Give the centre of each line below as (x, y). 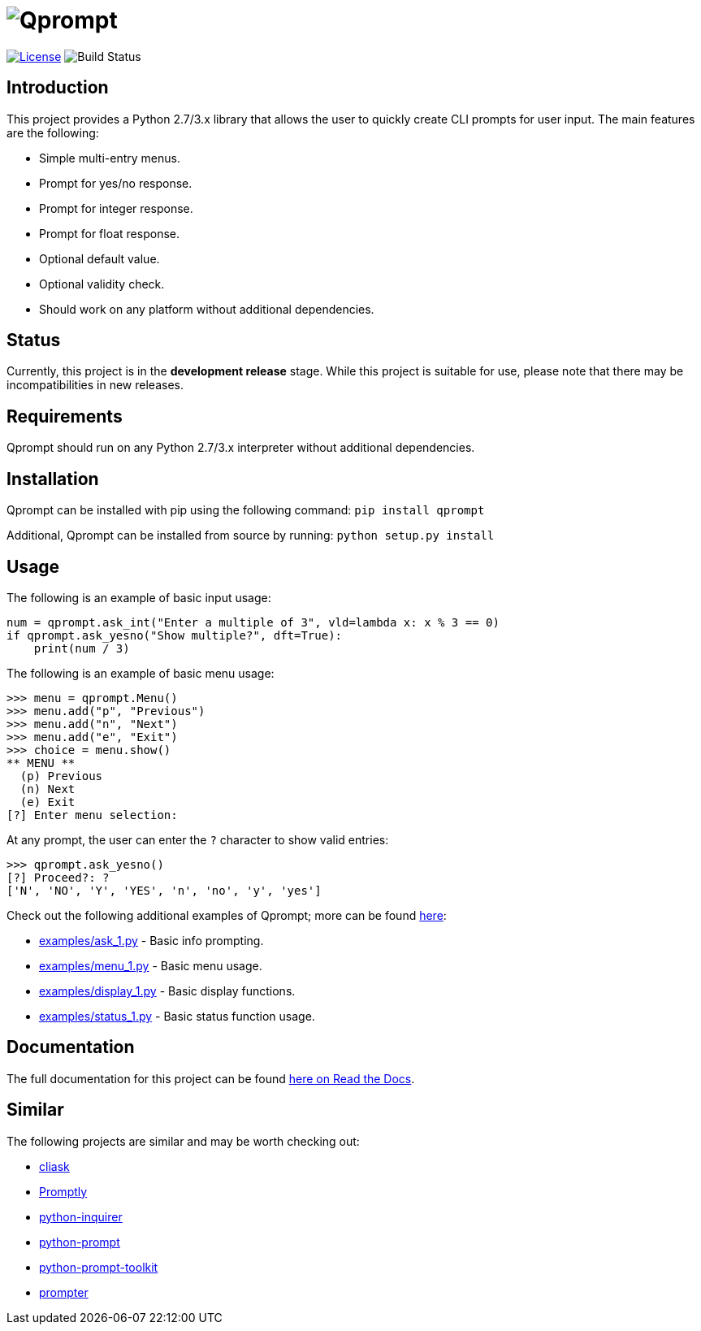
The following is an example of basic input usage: (139, 597)
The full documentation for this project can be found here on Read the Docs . (211, 1078)
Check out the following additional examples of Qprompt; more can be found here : (227, 915)
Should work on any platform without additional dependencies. (207, 309)
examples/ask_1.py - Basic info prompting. (151, 940)
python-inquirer (81, 1216)
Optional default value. (100, 258)
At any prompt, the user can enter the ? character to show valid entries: (198, 839)
